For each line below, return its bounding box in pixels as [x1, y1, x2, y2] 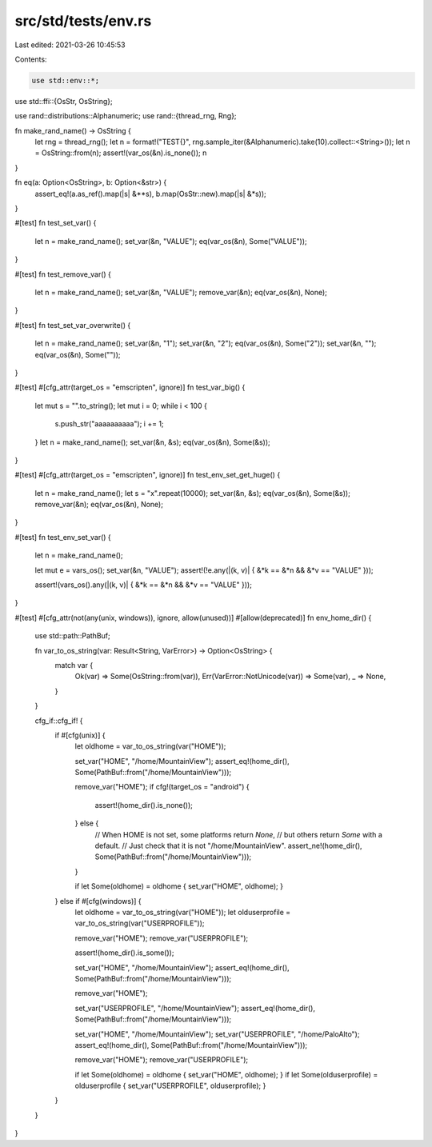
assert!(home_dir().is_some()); [74, 948, 174, 957]
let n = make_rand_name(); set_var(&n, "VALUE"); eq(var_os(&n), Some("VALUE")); [34, 236, 307, 246]
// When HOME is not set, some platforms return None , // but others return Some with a [94, 829, 383, 839]
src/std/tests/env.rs [14, 12, 152, 30]
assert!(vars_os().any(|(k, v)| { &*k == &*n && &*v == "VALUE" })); [34, 580, 252, 589]
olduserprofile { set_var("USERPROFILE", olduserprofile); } [74, 1081, 266, 1091]
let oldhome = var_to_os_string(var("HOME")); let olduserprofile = [74, 908, 291, 917]
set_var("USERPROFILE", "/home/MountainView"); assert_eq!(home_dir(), [74, 1003, 316, 1013]
